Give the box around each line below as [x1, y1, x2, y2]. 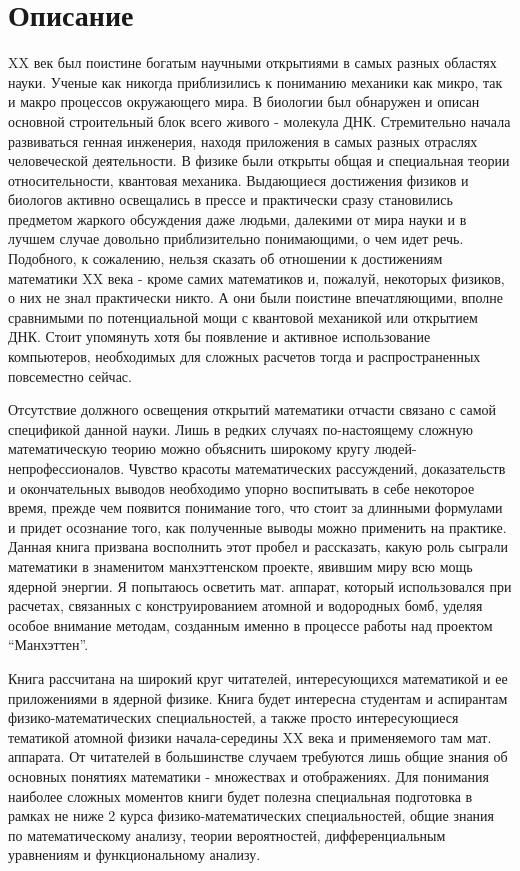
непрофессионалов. [8, 458, 125, 478]
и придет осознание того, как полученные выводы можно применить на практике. [8, 516, 507, 537]
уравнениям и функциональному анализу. [8, 844, 261, 865]
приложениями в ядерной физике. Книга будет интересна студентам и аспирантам [8, 687, 508, 708]
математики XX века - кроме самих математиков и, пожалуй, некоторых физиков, [8, 267, 505, 288]
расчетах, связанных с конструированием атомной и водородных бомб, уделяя [8, 595, 483, 616]
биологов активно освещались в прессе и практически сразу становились [8, 189, 453, 210]
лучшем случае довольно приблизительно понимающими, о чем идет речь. [8, 228, 464, 249]
